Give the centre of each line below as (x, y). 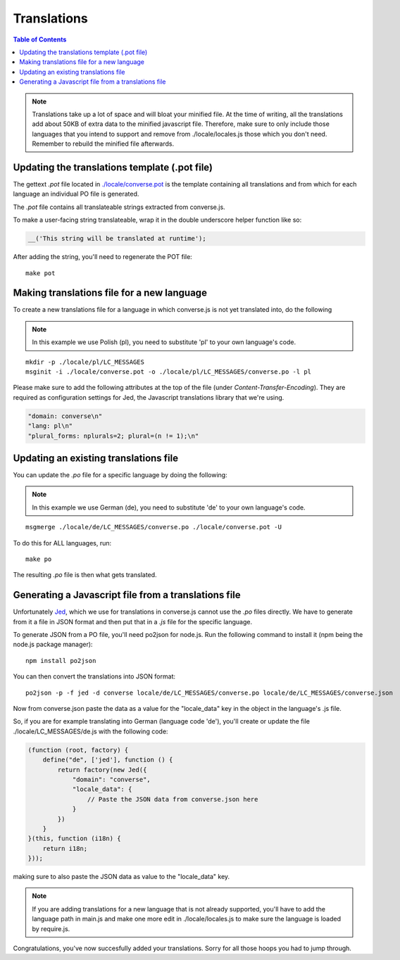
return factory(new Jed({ (102, 770)
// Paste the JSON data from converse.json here (173, 799)
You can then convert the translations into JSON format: (94, 676)
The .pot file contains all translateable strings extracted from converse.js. (119, 207)
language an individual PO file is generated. (76, 194)
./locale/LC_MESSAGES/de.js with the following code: (90, 731)
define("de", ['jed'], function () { (108, 760)
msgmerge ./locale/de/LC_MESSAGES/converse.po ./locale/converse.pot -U (154, 527)
